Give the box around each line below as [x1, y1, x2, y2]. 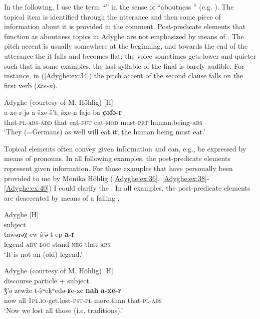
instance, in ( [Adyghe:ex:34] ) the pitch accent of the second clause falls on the [4, 70, 243, 81]
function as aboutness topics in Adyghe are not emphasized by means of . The [4, 31, 244, 41]
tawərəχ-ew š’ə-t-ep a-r [4, 229, 75, 239]
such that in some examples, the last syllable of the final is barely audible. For [4, 60, 244, 71]
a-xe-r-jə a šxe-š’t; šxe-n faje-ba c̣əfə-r [4, 106, 122, 117]
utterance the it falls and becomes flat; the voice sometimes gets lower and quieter [4, 50, 256, 61]
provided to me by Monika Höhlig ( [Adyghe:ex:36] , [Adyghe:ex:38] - [4, 173, 209, 183]
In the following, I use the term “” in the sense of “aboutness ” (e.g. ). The [4, 2, 234, 12]
